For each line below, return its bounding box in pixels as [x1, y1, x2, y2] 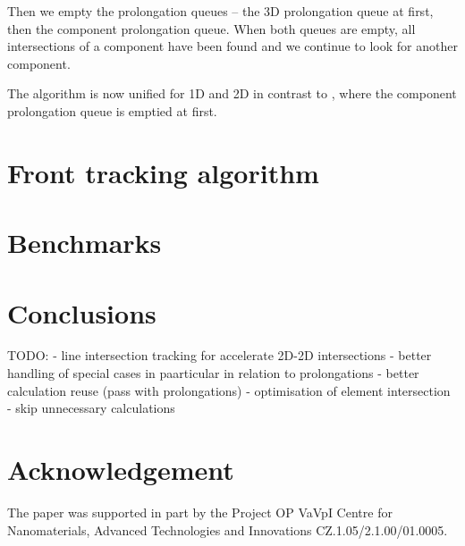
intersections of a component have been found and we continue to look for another [7, 37, 458, 55]
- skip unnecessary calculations [7, 399, 175, 417]
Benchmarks [7, 224, 162, 261]
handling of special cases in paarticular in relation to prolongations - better [7, 364, 419, 382]
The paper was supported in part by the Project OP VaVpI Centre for [7, 502, 393, 521]
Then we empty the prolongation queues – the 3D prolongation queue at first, [7, 2, 434, 20]
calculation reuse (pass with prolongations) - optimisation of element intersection [7, 381, 451, 399]
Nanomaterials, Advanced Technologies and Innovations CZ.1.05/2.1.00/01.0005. [7, 520, 448, 539]
